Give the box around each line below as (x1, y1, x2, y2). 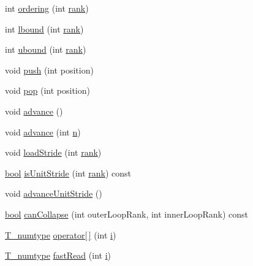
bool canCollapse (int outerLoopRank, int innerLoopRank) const (5, 207, 248, 220)
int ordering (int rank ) (5, 2, 89, 14)
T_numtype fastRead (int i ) (5, 249, 111, 262)
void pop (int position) (5, 84, 90, 97)
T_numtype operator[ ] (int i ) (5, 228, 116, 241)
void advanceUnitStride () (5, 187, 102, 200)
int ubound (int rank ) (5, 43, 86, 56)
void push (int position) (5, 63, 94, 76)
